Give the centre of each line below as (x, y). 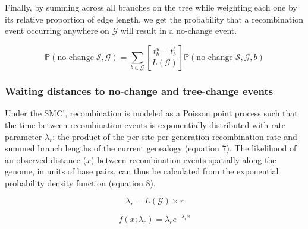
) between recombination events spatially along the (184, 159)
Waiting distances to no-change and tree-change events (139, 91)
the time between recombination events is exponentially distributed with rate (145, 124)
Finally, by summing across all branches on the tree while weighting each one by (151, 7)
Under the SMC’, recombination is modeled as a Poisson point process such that (151, 113)
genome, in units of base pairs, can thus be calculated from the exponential (142, 171)
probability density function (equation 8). (80, 182)
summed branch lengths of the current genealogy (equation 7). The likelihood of (151, 148)
